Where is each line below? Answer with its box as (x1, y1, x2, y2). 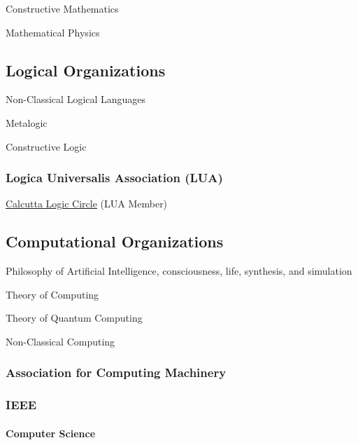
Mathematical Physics (6, 25, 100, 39)
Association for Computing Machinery (6, 364, 227, 381)
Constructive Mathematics (6, 1, 119, 15)
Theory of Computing (6, 287, 99, 301)
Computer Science (6, 425, 96, 440)
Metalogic (6, 115, 48, 130)
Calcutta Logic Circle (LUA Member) (6, 196, 168, 211)
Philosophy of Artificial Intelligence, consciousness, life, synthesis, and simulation (6, 263, 352, 278)
